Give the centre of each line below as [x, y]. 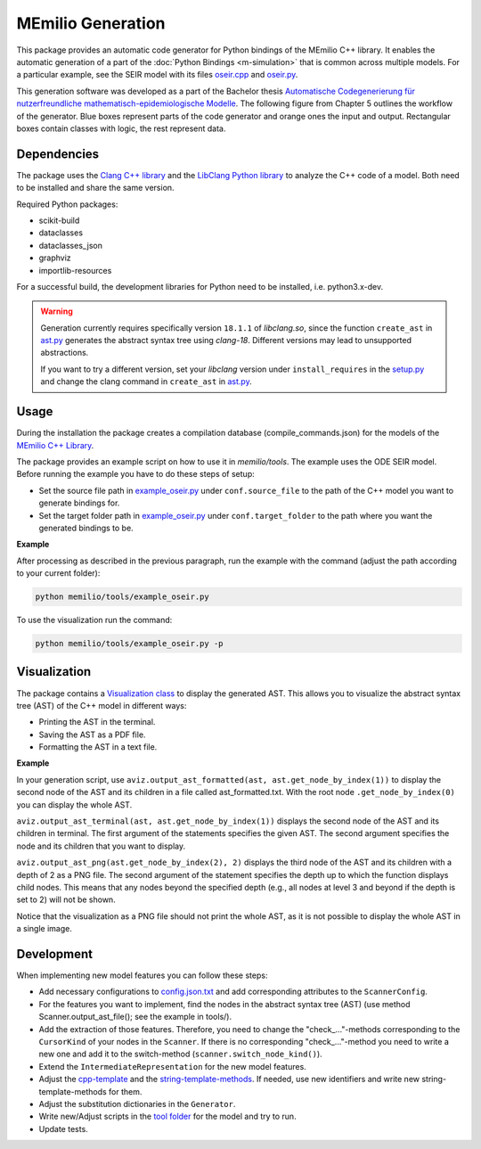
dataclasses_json [70, 245]
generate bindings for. [79, 503]
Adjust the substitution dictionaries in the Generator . [137, 1104]
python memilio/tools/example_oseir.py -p [129, 644]
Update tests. [63, 1128]
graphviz [55, 258]
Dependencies [58, 154]
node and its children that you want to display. [101, 846]
